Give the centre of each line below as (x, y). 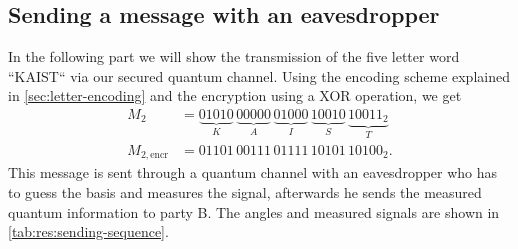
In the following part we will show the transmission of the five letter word (234, 56)
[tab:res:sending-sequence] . (88, 231)
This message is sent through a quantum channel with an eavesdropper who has (253, 172)
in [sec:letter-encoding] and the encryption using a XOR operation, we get (235, 95)
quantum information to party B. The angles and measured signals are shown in (254, 211)
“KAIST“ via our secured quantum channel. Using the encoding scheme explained (259, 75)
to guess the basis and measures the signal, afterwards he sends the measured (245, 191)
